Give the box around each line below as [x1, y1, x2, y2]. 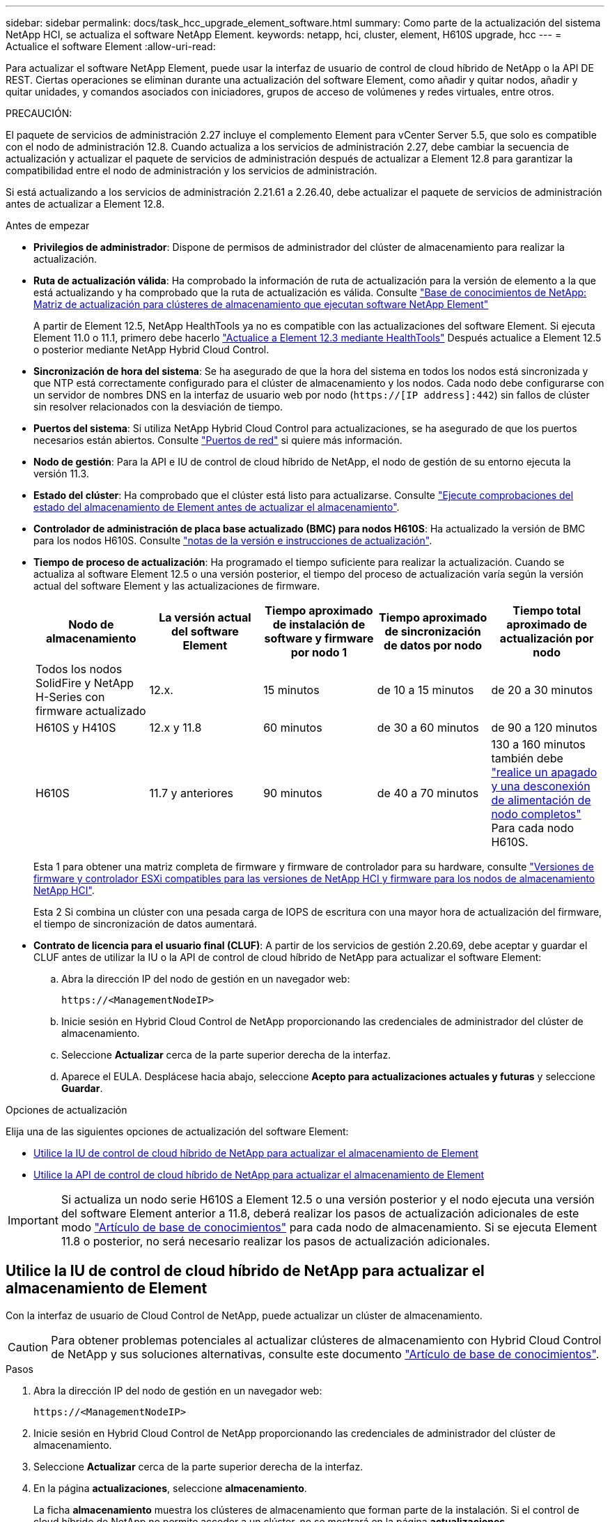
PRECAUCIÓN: [6, 107, 72, 119]
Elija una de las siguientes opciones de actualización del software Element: [6, 1125, 349, 1137]
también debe [491, 751, 563, 765]
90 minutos [263, 786, 322, 800]
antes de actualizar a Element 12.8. [6, 198, 165, 210]
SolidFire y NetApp [36, 676, 134, 690]
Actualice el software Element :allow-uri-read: [6, 40, 216, 52]
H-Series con [36, 690, 105, 704]
